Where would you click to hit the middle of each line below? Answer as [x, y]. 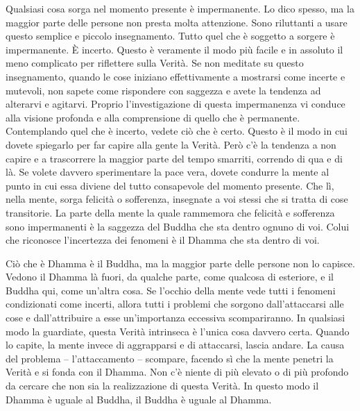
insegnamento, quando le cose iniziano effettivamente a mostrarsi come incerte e [175, 76]
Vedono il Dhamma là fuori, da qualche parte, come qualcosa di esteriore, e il [170, 277]
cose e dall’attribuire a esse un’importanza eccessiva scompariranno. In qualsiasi [175, 318]
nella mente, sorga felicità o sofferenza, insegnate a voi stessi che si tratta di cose [177, 199]
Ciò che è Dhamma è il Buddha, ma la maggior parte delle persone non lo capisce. [180, 263]
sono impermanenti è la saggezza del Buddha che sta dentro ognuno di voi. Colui [178, 226]
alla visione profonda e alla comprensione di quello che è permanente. [153, 117]
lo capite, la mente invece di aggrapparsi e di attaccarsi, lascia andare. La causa [175, 345]
